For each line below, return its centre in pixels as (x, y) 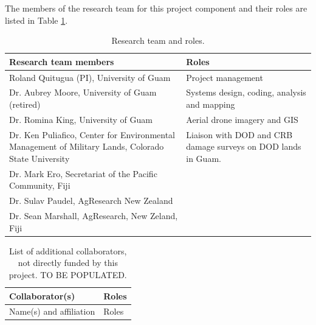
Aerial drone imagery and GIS (242, 119)
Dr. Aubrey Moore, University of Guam (83, 92)
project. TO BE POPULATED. (68, 274)
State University (39, 158)
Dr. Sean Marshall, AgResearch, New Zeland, (94, 216)
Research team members (62, 61)
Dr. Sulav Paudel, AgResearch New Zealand (91, 201)
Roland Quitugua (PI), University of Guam (90, 77)
